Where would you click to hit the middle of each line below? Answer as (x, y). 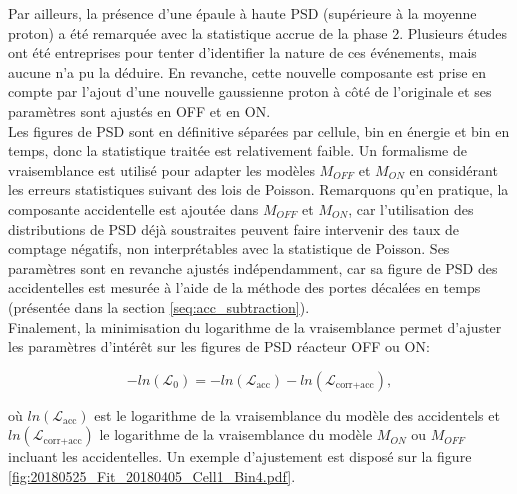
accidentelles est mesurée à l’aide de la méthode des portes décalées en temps (244, 287)
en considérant (453, 169)
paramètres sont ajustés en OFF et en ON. (139, 110)
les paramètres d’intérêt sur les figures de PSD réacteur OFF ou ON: (219, 346)
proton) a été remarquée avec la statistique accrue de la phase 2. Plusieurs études (257, 32)
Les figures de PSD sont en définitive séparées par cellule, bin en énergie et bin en (259, 130)
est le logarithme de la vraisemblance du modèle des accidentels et (297, 414)
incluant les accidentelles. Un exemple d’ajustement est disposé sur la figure (240, 456)
